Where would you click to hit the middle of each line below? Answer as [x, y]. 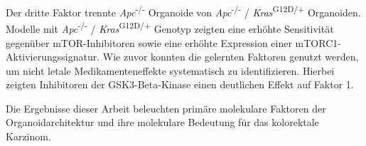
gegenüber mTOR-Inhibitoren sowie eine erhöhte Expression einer [149, 42]
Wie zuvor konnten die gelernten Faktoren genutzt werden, [231, 57]
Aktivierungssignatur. [53, 57]
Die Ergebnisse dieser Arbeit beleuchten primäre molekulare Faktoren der [166, 108]
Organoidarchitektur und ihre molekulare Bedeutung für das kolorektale [162, 122]
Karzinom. [28, 136]
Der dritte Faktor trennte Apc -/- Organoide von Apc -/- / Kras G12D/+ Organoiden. [183, 11]
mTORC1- [318, 42]
